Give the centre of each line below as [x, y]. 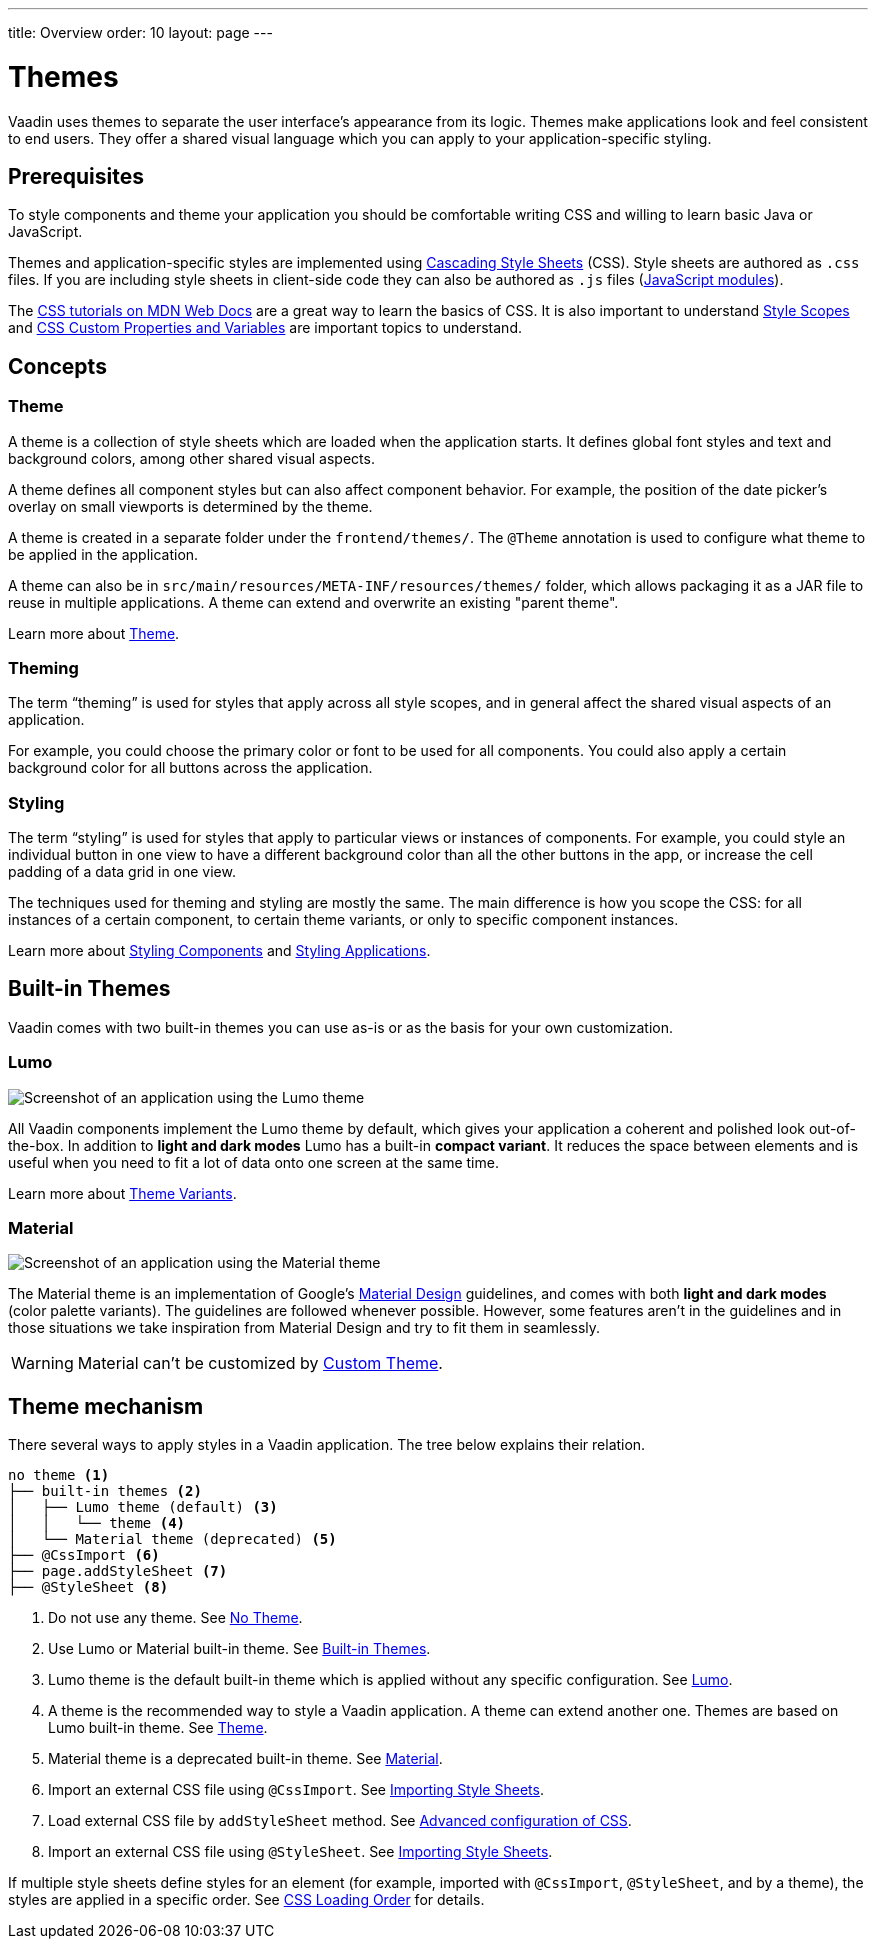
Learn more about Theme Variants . [122, 1193]
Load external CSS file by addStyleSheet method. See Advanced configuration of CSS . [340, 1821]
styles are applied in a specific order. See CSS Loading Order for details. [246, 1900]
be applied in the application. [103, 554]
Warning [42, 1363]
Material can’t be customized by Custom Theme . [260, 1363]
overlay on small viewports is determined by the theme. [190, 506]
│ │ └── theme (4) [97, 1523]
